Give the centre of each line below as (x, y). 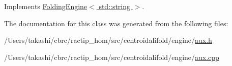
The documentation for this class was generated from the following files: (116, 23)
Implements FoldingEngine (46, 6)
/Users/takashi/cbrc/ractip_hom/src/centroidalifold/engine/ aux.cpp (112, 57)
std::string (115, 6)
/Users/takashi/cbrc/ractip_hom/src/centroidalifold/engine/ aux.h (108, 40)
